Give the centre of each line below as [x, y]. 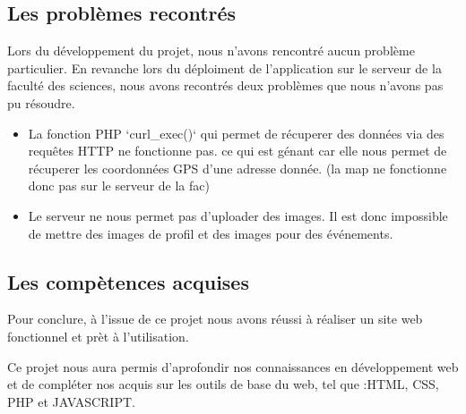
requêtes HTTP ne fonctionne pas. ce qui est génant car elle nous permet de [237, 151]
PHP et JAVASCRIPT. [71, 401]
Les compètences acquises [128, 281]
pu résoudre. [41, 102]
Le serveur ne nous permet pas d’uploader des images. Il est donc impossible [238, 215]
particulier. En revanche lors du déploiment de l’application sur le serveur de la [224, 68]
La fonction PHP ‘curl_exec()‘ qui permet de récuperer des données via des [236, 133]
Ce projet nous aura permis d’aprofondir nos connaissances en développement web [233, 366]
